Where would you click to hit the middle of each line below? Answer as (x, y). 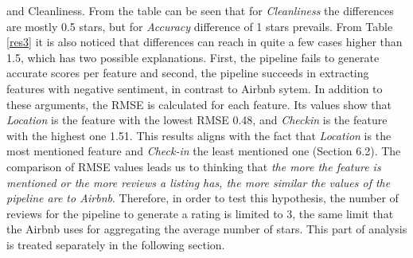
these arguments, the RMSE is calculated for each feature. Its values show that (199, 104)
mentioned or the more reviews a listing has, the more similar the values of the (199, 182)
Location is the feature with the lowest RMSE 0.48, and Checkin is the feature (197, 120)
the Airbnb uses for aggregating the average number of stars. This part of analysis (207, 229)
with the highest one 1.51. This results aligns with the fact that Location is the (199, 135)
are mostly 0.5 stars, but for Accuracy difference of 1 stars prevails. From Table (200, 26)
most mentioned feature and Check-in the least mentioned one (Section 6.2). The (204, 151)
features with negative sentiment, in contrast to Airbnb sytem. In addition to (195, 88)
